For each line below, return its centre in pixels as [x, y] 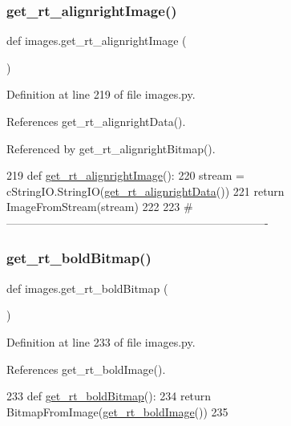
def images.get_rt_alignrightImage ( [97, 41]
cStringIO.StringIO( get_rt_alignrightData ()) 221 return [145, 191]
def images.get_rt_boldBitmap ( [87, 288]
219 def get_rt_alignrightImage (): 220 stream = [125, 175]
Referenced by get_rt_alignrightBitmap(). [111, 148]
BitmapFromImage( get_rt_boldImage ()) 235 [117, 411]
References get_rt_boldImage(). [86, 369]
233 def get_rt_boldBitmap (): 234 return [109, 396]
